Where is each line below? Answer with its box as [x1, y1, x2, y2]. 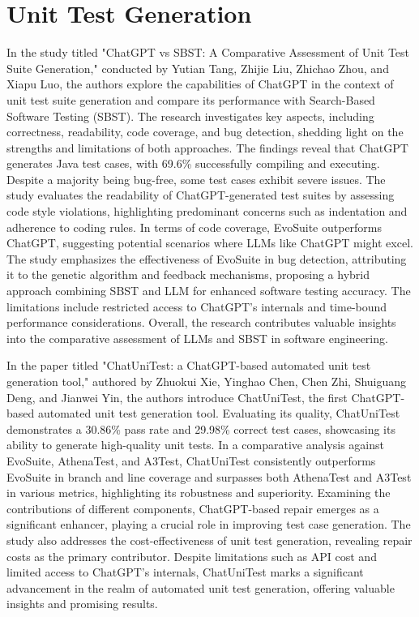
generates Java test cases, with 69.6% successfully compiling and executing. [6, 155, 380, 172]
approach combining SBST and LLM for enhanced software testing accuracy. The [6, 282, 411, 299]
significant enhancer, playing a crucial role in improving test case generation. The [6, 516, 411, 533]
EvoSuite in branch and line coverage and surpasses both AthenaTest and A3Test [6, 468, 412, 485]
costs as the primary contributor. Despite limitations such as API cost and [6, 547, 377, 564]
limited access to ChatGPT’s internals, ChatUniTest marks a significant [6, 563, 364, 581]
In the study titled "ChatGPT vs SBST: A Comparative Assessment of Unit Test [6, 44, 410, 61]
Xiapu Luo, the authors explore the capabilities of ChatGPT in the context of [6, 75, 394, 92]
